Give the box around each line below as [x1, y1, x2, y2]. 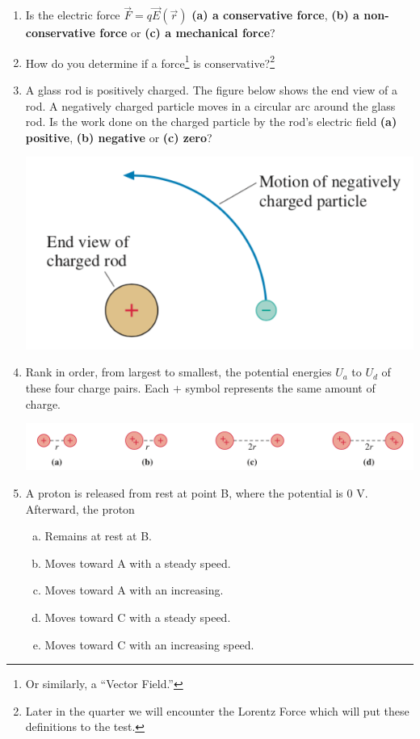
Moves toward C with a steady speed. [44, 608, 231, 625]
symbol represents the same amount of [185, 380, 376, 397]
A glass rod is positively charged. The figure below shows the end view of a [25, 82, 398, 99]
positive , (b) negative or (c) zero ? [25, 128, 212, 145]
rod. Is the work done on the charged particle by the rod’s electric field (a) [25, 113, 397, 130]
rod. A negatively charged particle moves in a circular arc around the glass [25, 97, 396, 114]
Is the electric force [25, 6, 120, 23]
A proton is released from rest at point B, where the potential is [25, 484, 343, 501]
